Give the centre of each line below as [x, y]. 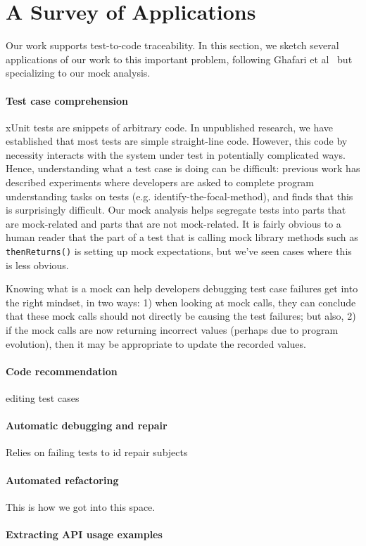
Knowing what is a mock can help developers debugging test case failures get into [182, 288]
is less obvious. [37, 265]
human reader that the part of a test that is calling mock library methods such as [182, 237]
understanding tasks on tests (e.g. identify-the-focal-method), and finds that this [179, 196]
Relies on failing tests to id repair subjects [97, 452]
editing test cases [43, 398]
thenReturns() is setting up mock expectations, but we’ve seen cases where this [179, 251]
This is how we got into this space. [81, 506]
